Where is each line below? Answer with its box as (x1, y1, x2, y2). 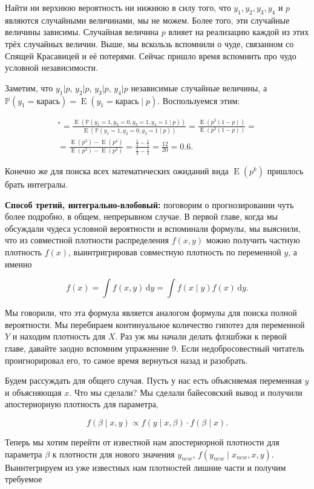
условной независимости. (5, 61, 98, 74)
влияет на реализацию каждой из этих (168, 25, 309, 38)
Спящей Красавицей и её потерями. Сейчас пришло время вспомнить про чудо (5, 49, 296, 62)
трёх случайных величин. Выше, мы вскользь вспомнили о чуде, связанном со (5, 37, 294, 50)
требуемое (5, 473, 42, 485)
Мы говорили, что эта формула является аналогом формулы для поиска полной (5, 306, 297, 319)
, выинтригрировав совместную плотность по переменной (68, 246, 281, 258)
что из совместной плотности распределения (5, 234, 169, 246)
